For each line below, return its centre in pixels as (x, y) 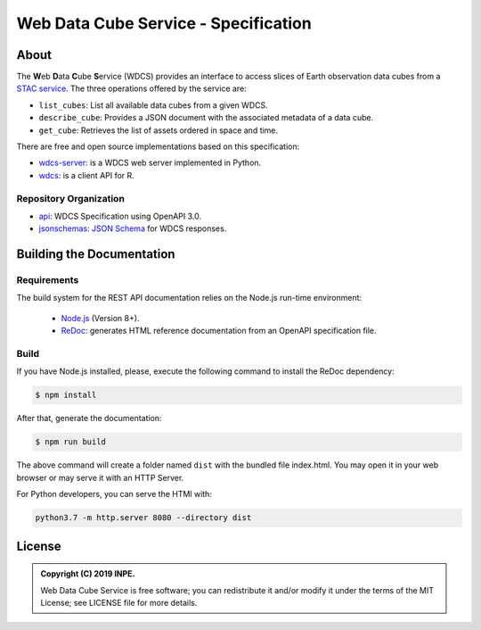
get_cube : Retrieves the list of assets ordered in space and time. (159, 130)
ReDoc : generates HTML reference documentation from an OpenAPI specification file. (219, 331)
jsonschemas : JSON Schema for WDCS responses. (133, 228)
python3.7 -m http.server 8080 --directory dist (143, 518)
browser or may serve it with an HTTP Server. (100, 477)
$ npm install (66, 395)
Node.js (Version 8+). (100, 318)
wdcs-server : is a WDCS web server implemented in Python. (150, 163)
